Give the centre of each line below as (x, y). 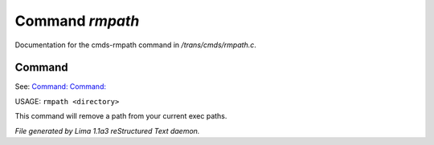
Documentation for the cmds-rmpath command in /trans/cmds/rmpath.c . (135, 45)
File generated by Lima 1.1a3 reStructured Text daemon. (107, 131)
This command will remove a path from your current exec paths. (121, 116)
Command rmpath (77, 21)
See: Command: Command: (60, 87)
